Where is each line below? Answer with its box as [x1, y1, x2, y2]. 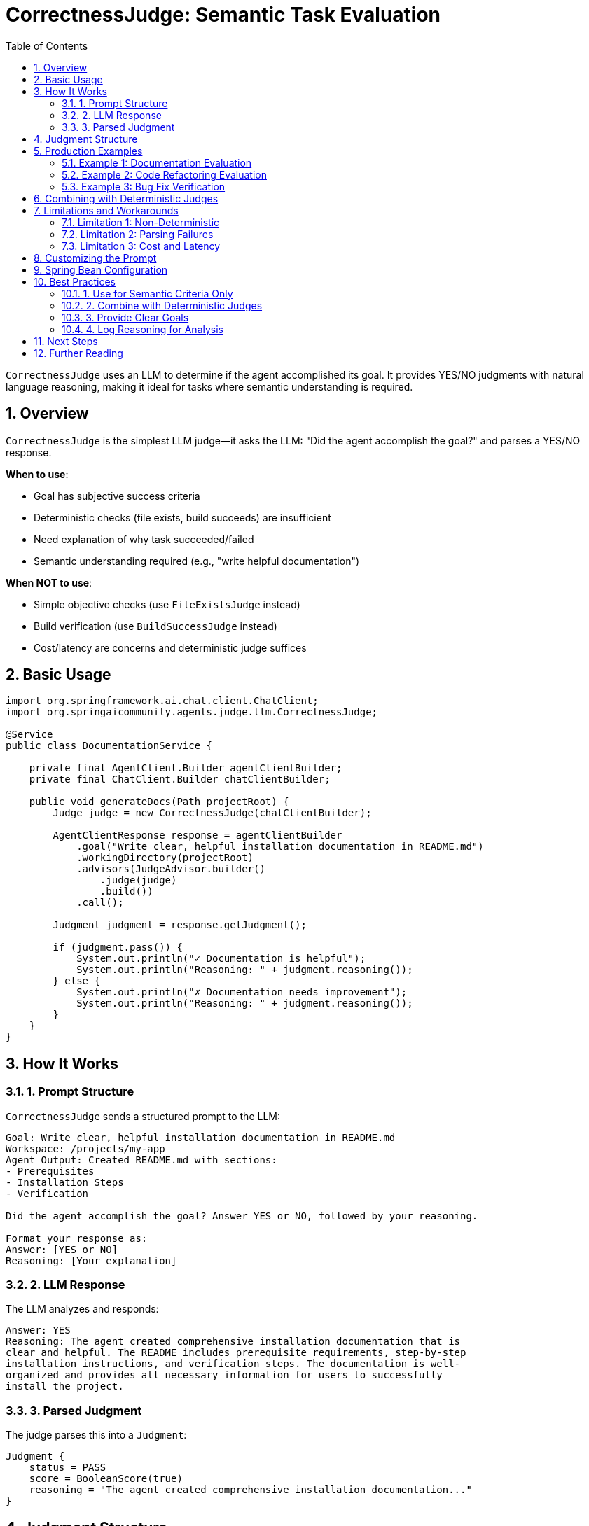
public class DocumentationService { [6, 740, 213, 752]
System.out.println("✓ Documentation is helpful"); [76, 953, 366, 965]
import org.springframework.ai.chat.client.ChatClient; [6, 695, 319, 707]
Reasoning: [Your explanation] [6, 1254, 177, 1266]
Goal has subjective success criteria [34, 489, 200, 502]
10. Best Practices [34, 275, 116, 288]
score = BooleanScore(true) [29, 1473, 183, 1485]
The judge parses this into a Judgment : [6, 1429, 187, 1441]
